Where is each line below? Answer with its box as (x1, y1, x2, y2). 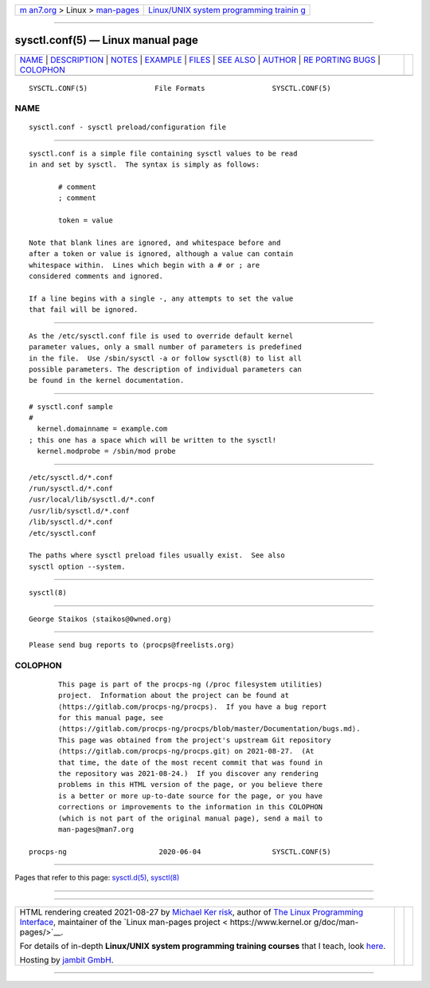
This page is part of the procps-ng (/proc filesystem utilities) (58, 679, 323, 689)
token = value (58, 216, 113, 225)
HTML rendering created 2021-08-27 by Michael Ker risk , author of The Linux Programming (19, 906, 364, 917)
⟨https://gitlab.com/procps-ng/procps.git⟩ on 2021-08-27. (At (58, 746, 315, 756)
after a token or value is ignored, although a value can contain (29, 250, 294, 258)
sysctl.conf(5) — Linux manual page (14, 33, 199, 47)
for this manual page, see (58, 714, 163, 722)
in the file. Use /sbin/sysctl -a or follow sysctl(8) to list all (29, 353, 302, 363)
